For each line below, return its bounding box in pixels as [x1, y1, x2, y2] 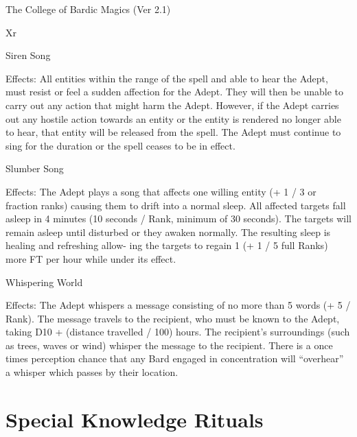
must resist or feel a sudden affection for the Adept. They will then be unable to [5, 84, 343, 99]
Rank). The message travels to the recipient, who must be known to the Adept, [5, 311, 340, 325]
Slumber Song [5, 161, 64, 176]
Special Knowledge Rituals [5, 405, 264, 433]
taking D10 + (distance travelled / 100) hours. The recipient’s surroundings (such [5, 324, 350, 339]
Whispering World [5, 274, 83, 289]
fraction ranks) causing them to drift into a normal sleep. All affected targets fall [5, 198, 346, 212]
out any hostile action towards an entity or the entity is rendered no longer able [5, 111, 341, 126]
